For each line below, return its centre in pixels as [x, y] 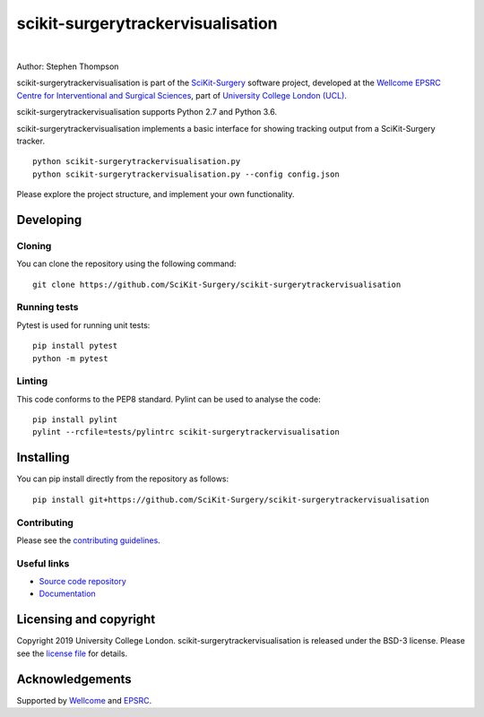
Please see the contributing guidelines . [88, 540]
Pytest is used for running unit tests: [83, 325]
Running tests [48, 307]
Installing [43, 458]
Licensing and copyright [86, 620]
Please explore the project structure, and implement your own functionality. [156, 194]
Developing [49, 220]
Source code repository [82, 582]
